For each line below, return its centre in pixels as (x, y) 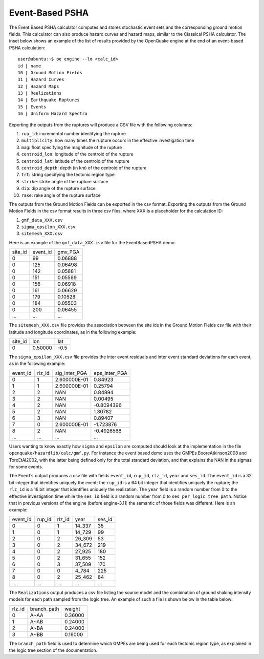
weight (72, 609)
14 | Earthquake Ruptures (49, 100)
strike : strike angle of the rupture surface (65, 181)
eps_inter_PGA (110, 373)
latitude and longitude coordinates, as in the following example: (73, 332)
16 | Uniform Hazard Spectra (53, 114)
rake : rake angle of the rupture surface (61, 195)
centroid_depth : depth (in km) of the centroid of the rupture (84, 168)
